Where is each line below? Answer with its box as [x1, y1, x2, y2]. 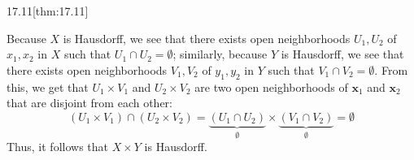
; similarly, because [172, 45, 268, 63]
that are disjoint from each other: [7, 94, 172, 111]
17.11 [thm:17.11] [7, 2, 89, 19]
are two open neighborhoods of [194, 78, 348, 95]
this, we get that [7, 78, 89, 95]
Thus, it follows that [7, 138, 108, 155]
